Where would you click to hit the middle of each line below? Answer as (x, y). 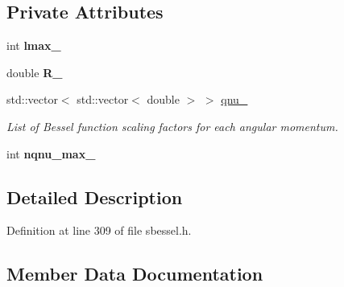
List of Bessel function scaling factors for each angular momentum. (172, 126)
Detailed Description (95, 197)
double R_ (35, 72)
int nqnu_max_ (51, 153)
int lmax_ (34, 45)
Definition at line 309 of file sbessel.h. (99, 230)
